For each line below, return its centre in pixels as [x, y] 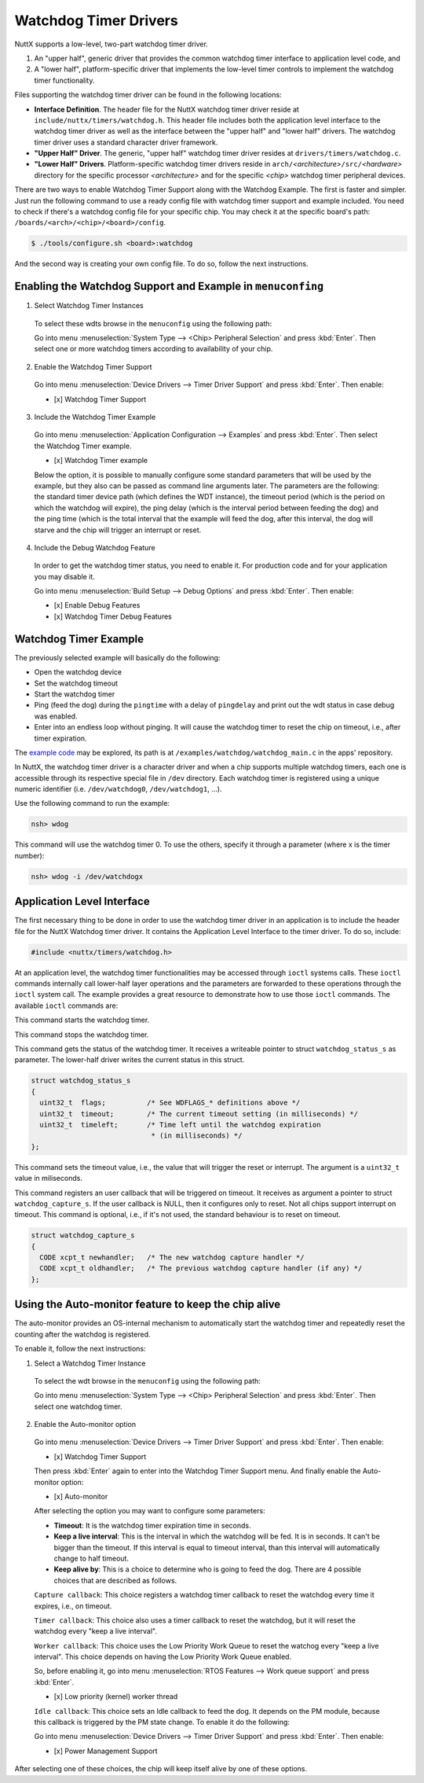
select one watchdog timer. [78, 1406]
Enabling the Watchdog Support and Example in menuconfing [169, 287]
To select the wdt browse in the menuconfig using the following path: [147, 1380]
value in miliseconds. [48, 1178]
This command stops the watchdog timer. [82, 1035]
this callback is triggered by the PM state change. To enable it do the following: [162, 1722]
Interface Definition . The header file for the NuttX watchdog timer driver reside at [167, 109]
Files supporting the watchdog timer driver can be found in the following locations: [148, 95]
